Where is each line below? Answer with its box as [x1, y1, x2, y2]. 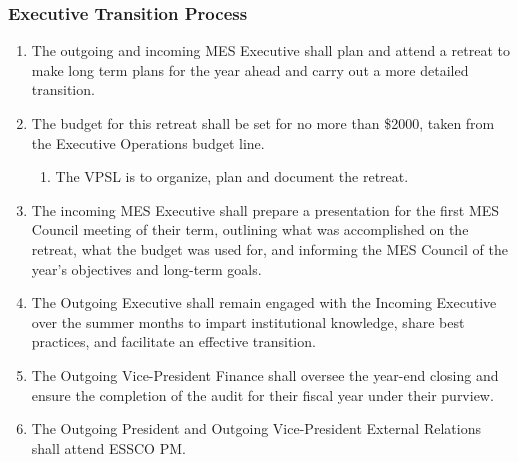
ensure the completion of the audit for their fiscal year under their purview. [31, 384, 494, 405]
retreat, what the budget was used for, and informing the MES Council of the [31, 238, 508, 259]
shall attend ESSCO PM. [31, 437, 186, 458]
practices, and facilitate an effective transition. [31, 331, 316, 352]
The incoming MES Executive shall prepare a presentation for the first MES [31, 199, 500, 220]
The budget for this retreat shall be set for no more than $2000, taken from [31, 113, 495, 133]
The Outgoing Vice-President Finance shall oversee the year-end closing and [31, 364, 499, 385]
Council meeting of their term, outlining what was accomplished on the [31, 219, 469, 240]
